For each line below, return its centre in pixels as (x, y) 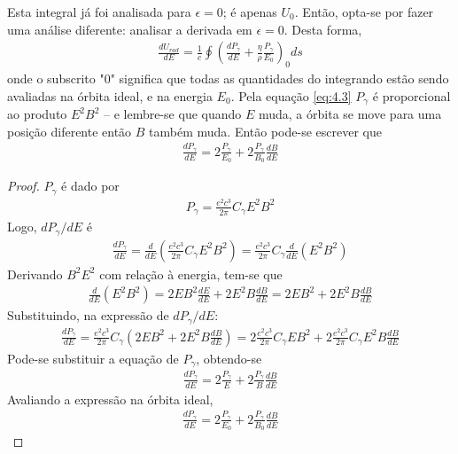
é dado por (90, 186)
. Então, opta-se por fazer (364, 12)
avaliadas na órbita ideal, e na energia (110, 95)
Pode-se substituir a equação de (93, 358)
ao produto (37, 114)
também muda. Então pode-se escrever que (265, 131)
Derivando (35, 274)
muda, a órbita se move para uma (350, 114)
